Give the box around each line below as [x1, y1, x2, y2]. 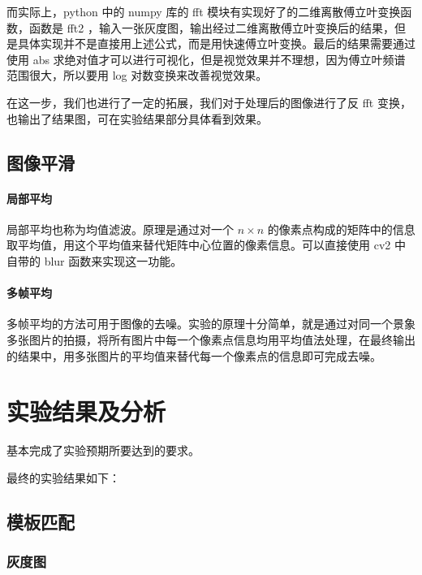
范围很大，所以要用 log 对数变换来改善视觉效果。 [6, 67, 268, 84]
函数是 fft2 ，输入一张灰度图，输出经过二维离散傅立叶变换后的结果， [28, 19, 394, 36]
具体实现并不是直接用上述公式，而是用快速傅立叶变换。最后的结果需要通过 [17, 35, 416, 52]
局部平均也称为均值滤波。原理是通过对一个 [6, 220, 234, 237]
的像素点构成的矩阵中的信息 [267, 220, 416, 237]
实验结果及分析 [6, 395, 166, 428]
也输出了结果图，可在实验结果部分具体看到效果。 [6, 110, 268, 127]
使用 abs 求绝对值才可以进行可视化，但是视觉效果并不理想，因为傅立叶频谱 [6, 50, 406, 67]
